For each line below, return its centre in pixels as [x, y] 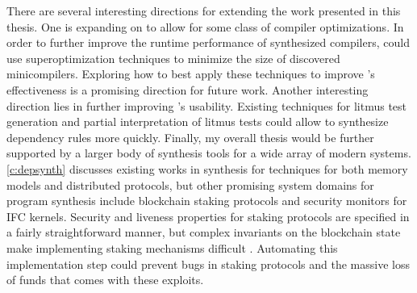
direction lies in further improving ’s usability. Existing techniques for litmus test [207, 105]
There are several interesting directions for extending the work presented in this [204, 10]
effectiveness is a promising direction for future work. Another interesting [188, 89]
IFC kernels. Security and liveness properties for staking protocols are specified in [208, 216]
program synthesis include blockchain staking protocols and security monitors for [207, 201]
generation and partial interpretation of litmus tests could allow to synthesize [198, 121]
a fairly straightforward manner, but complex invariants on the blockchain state [204, 232]
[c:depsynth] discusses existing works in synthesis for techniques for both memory [207, 168]
